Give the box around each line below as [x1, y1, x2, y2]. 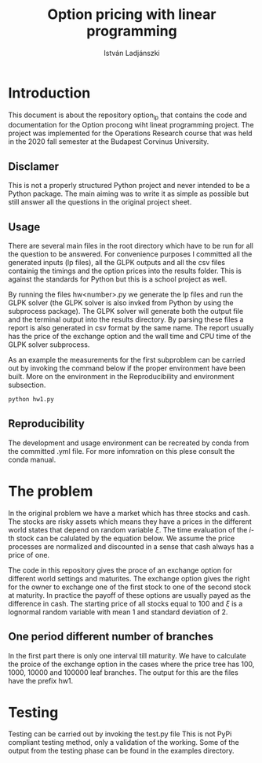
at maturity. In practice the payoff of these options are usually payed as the [8, 590, 251, 599]
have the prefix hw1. [8, 676, 73, 685]
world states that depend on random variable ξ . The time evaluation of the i [8, 525, 251, 534]
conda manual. [8, 455, 56, 464]
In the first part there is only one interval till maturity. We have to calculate [8, 651, 247, 660]
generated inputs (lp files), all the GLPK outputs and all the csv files [8, 258, 226, 267]
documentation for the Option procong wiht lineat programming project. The [8, 120, 254, 130]
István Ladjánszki [104, 48, 160, 57]
